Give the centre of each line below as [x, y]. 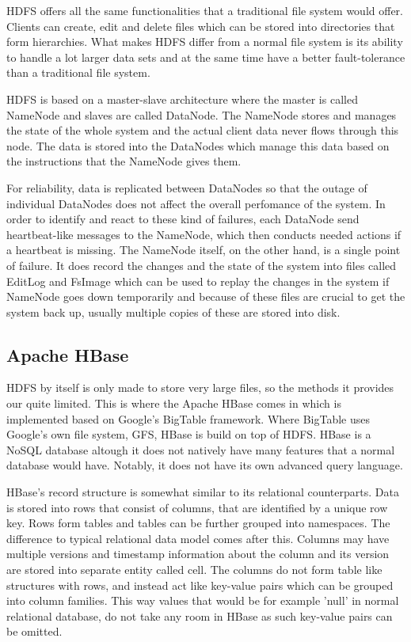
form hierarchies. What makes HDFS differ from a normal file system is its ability [205, 42]
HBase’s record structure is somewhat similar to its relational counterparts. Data [203, 492]
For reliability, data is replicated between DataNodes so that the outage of [187, 187]
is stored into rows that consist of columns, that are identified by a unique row [197, 507]
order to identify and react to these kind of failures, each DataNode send [183, 219]
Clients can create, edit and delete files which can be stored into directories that [201, 26]
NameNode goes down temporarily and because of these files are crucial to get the [206, 296]
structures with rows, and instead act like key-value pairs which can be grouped [200, 585]
